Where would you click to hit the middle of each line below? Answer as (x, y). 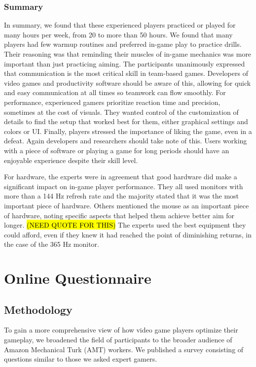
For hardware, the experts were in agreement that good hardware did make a (121, 177)
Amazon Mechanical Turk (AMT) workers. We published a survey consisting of (124, 349)
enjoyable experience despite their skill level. (71, 160)
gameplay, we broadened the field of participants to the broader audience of (118, 340)
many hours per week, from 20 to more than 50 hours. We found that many (118, 34)
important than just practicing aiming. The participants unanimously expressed (125, 63)
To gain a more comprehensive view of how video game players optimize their (121, 330)
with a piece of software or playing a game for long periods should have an (117, 150)
